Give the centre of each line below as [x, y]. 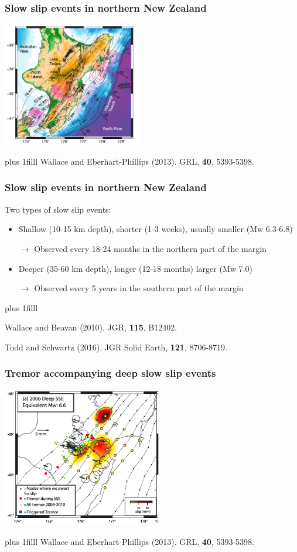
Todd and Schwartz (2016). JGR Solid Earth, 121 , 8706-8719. [116, 347]
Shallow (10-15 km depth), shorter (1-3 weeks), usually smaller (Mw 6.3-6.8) [156, 229]
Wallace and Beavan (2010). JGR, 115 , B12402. [91, 327]
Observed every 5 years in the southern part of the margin [139, 288]
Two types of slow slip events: [58, 209]
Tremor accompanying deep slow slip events [110, 373]
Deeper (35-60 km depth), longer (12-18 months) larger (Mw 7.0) [135, 268]
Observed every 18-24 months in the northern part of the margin [150, 248]
